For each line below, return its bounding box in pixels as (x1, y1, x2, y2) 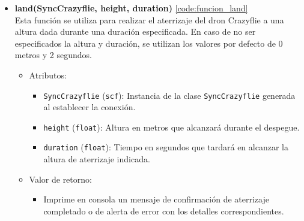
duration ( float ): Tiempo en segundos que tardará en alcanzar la (43, 141, 288, 153)
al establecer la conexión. (43, 101, 136, 113)
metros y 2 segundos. (14, 49, 92, 61)
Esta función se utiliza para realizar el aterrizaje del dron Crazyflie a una (14, 13, 284, 26)
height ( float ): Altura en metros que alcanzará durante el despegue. (43, 120, 300, 133)
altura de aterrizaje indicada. (43, 153, 150, 165)
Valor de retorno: (29, 172, 92, 185)
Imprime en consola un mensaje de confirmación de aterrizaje (43, 193, 269, 205)
